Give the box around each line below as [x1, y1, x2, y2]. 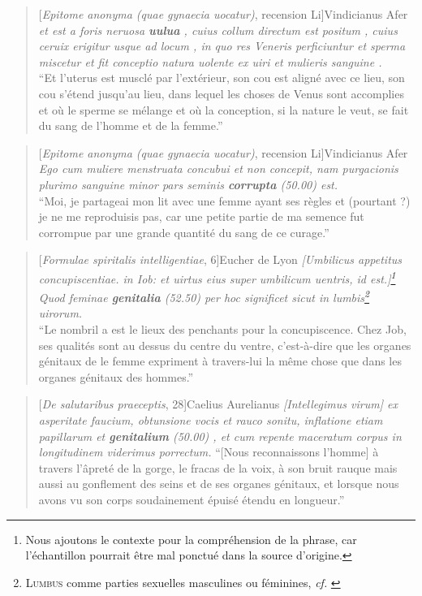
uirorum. [38, 304, 83, 322]
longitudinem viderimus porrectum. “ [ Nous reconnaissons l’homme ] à [38, 443, 379, 460]
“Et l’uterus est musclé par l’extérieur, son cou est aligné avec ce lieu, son [38, 69, 405, 86]
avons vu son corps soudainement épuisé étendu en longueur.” [38, 490, 345, 507]
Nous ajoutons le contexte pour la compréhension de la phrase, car [25, 530, 357, 547]
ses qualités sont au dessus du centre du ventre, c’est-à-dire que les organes [38, 336, 411, 353]
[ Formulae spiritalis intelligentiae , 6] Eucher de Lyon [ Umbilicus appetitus [38, 251, 403, 268]
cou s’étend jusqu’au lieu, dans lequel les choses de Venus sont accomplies [38, 84, 404, 101]
